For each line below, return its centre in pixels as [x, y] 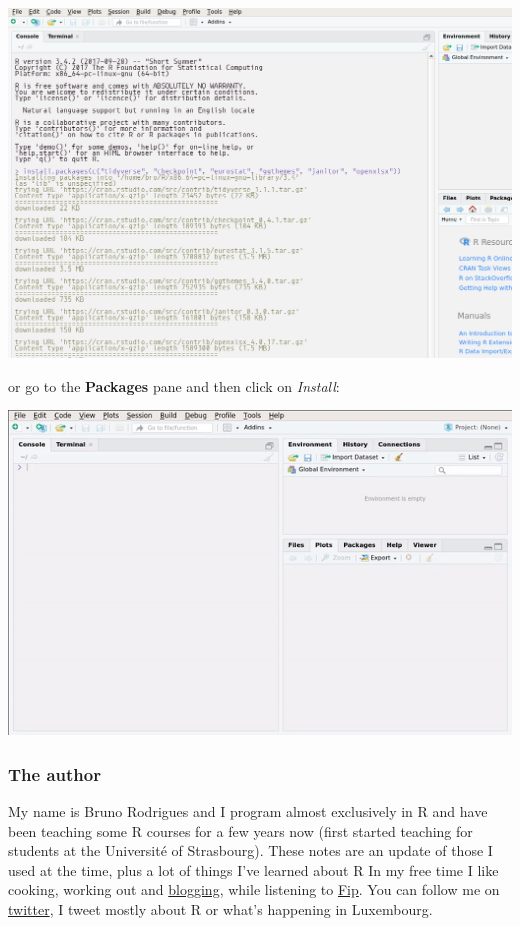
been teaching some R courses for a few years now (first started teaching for [240, 830]
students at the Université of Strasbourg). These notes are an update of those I [250, 850]
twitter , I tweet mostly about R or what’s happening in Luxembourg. [220, 908]
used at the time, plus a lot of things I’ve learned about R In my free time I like [253, 869]
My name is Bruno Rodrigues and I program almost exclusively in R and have [248, 811]
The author [54, 773]
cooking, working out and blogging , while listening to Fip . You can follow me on [254, 889]
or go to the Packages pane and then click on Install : [174, 385]
